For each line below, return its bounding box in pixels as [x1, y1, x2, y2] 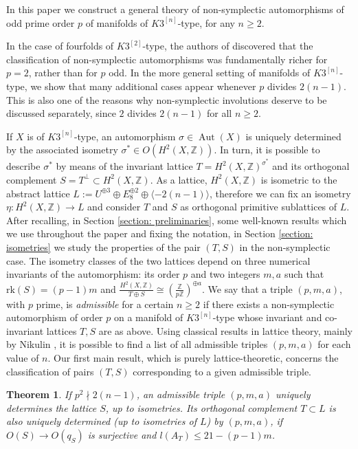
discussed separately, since [6, 106, 116, 120]
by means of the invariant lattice [56, 159, 193, 173]
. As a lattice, [150, 172, 208, 186]
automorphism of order [6, 310, 103, 325]
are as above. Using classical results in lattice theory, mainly [98, 323, 353, 338]
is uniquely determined [245, 129, 342, 143]
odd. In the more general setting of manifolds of [109, 65, 311, 80]
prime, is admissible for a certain [36, 296, 174, 311]
